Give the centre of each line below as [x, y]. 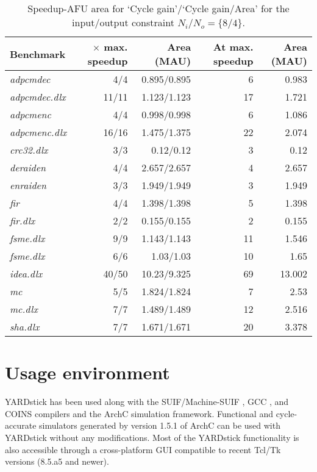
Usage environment [87, 372]
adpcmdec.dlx [38, 97]
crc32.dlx [29, 150]
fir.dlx [23, 220]
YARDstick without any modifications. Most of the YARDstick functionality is [152, 437]
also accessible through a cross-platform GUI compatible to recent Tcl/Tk [143, 449]
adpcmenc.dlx [38, 132]
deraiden [28, 167]
